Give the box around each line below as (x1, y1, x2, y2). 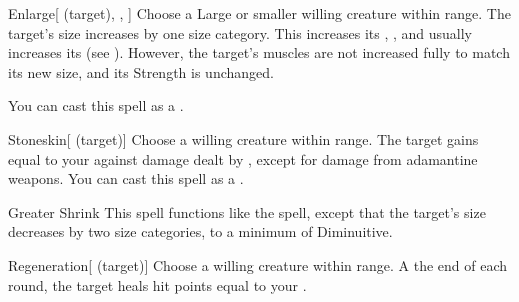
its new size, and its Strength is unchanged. (8, 61, 274, 82)
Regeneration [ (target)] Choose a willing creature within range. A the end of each (8, 254, 508, 275)
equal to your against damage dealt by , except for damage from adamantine (8, 148, 478, 169)
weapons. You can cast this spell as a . (8, 168, 244, 189)
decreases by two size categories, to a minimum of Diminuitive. (8, 221, 393, 242)
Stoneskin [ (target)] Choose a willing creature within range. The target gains (8, 128, 479, 149)
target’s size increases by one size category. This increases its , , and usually (8, 22, 473, 43)
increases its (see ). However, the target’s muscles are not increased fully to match (8, 42, 510, 63)
